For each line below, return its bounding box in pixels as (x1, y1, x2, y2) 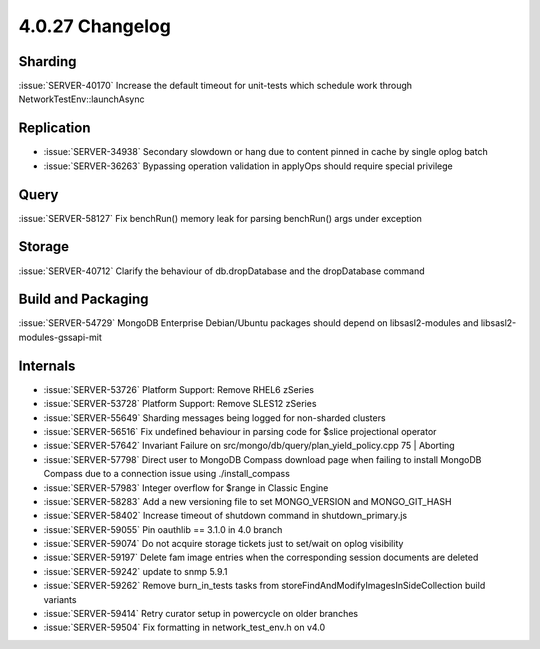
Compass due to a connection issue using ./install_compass (43, 468, 290, 480)
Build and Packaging (18, 291, 149, 308)
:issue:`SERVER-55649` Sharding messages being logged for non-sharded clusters (43, 411, 386, 424)
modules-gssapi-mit (18, 331, 102, 343)
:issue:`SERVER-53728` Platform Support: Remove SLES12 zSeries (43, 398, 317, 410)
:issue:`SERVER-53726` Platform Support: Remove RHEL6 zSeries (43, 383, 315, 395)
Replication (18, 120, 91, 137)
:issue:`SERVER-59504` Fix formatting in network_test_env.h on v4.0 (43, 621, 326, 634)
